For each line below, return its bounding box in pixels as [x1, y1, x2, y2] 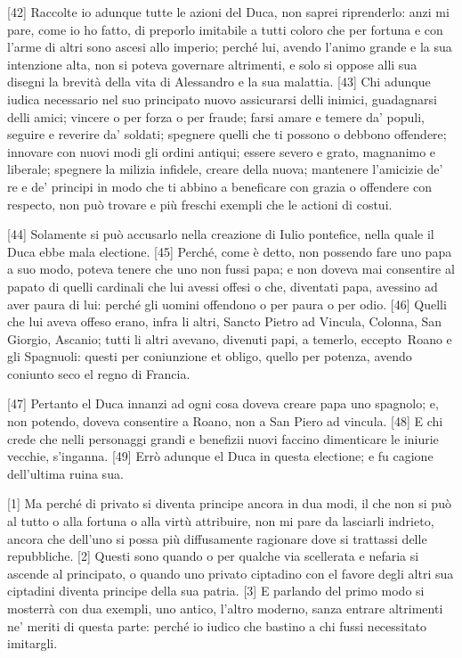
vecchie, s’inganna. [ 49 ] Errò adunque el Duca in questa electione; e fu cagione [7, 447, 434, 465]
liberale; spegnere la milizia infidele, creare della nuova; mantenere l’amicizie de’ [7, 160, 443, 178]
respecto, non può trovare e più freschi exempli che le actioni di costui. [7, 194, 393, 213]
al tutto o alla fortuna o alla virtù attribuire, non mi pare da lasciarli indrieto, [7, 512, 434, 531]
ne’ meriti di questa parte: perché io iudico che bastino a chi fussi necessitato [7, 616, 427, 635]
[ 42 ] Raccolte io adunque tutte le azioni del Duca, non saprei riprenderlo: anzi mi [7, 3, 450, 21]
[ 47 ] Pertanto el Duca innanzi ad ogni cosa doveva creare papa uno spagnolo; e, [7, 394, 439, 413]
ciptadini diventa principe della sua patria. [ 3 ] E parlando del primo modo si [7, 581, 425, 600]
